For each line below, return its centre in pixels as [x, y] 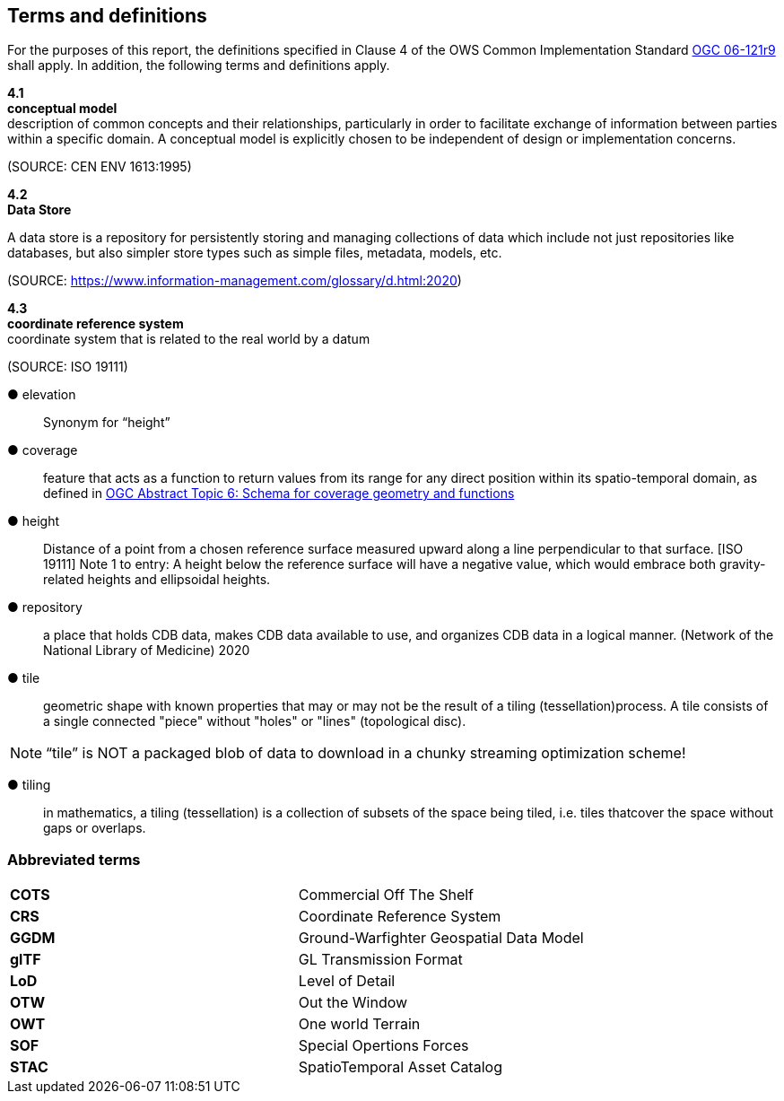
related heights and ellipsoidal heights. [157, 580]
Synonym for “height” [107, 423]
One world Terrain [359, 1024]
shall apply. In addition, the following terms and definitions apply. [199, 66]
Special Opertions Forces [383, 1046]
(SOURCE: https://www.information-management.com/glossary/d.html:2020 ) [235, 281]
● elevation [42, 395]
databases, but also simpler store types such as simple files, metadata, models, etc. [255, 253]
